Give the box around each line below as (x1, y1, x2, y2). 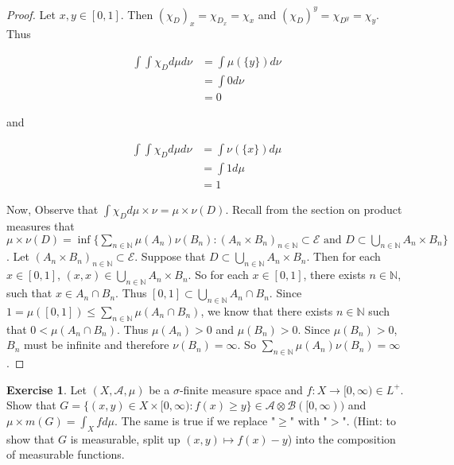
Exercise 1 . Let (6, 381, 87, 397)
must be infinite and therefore (23, 336, 169, 353)
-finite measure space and (179, 381, 303, 397)
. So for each (188, 266, 249, 283)
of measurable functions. (6, 446, 125, 463)
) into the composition (287, 430, 396, 447)
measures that (6, 218, 75, 234)
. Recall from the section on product (225, 201, 402, 218)
